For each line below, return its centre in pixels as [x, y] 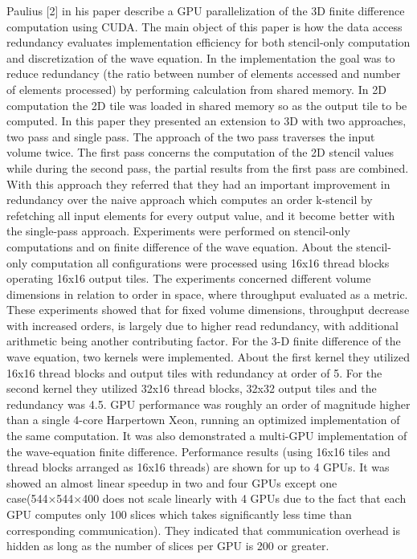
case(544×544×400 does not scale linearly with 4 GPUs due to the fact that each [206, 498]
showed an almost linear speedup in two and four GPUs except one [172, 482]
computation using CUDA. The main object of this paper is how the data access [204, 26]
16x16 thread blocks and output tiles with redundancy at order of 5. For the [194, 372]
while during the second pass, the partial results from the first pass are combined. [208, 167]
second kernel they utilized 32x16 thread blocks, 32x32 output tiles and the [192, 388]
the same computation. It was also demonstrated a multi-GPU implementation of [207, 436]
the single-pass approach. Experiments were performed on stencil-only [178, 231]
